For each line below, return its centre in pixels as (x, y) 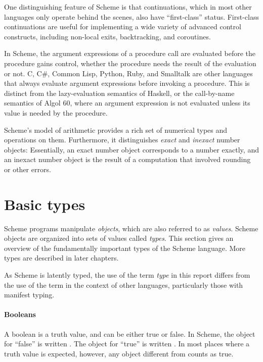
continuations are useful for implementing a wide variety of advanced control (123, 27)
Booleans (20, 314)
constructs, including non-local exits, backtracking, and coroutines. (107, 36)
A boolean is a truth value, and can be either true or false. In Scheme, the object (130, 333)
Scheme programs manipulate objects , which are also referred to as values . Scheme (131, 228)
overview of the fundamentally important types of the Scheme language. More (125, 248)
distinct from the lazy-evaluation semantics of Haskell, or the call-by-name (119, 93)
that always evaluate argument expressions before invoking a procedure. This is (127, 83)
